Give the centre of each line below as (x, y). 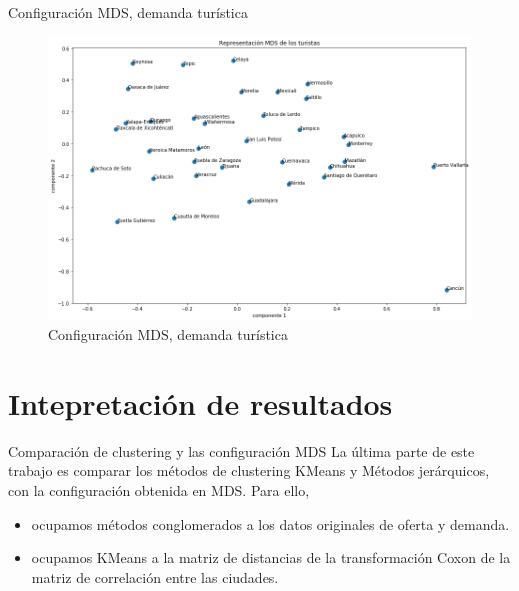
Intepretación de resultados (200, 402)
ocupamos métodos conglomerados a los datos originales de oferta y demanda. (270, 523)
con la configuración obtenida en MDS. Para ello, (159, 490)
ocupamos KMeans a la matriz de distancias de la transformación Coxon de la (271, 557)
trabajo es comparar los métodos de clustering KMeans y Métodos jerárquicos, (249, 470)
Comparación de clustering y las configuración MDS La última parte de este (241, 450)
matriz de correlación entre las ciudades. (155, 576)
